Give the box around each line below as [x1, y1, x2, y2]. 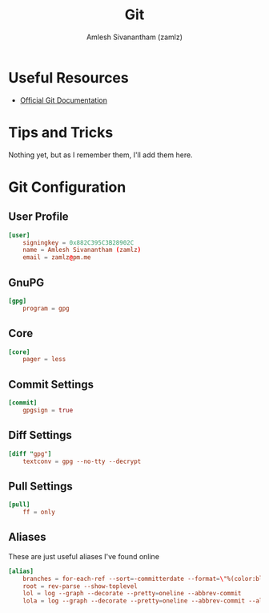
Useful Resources [8, 68, 130, 87]
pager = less [22, 355, 66, 363]
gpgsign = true [22, 406, 74, 414]
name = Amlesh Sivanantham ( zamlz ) [22, 246, 142, 254]
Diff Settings [8, 428, 72, 442]
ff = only [22, 508, 56, 517]
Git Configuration [8, 178, 126, 196]
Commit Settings [8, 377, 94, 391]
